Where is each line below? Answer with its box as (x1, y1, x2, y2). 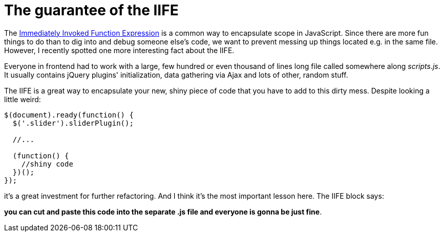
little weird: (4, 95, 41, 104)
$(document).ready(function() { (4, 110, 134, 119)
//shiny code (21, 159, 73, 168)
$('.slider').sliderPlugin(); (12, 119, 134, 127)
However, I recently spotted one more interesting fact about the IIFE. (4, 45, 235, 55)
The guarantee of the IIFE (4, 2, 179, 19)
